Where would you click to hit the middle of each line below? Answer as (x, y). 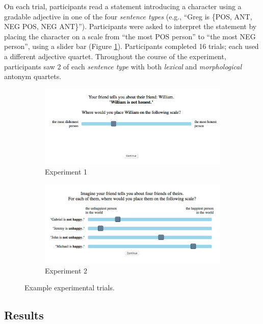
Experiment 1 (66, 172)
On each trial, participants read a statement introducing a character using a (123, 6)
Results (24, 315)
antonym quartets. (33, 76)
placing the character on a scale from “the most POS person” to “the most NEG (130, 36)
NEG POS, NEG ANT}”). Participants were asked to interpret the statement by (130, 26)
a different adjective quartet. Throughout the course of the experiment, (115, 56)
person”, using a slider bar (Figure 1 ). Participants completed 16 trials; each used (131, 46)
